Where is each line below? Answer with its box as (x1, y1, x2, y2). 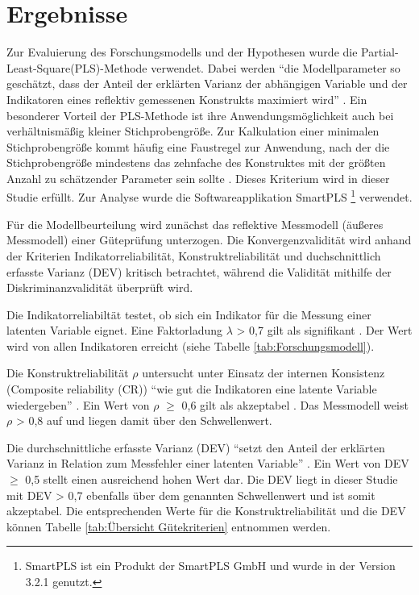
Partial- (361, 44, 399, 60)
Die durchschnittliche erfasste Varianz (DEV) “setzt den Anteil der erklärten (6, 439, 385, 456)
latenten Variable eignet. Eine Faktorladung (6, 322, 223, 339)
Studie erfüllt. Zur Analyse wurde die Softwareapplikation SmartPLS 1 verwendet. (6, 186, 413, 206)
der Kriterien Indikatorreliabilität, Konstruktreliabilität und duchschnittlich (6, 247, 381, 264)
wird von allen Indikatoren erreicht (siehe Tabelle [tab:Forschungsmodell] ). (6, 337, 375, 354)
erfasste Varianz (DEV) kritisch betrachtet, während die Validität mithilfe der (6, 263, 392, 280)
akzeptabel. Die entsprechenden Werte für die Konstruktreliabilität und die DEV (6, 502, 406, 519)
